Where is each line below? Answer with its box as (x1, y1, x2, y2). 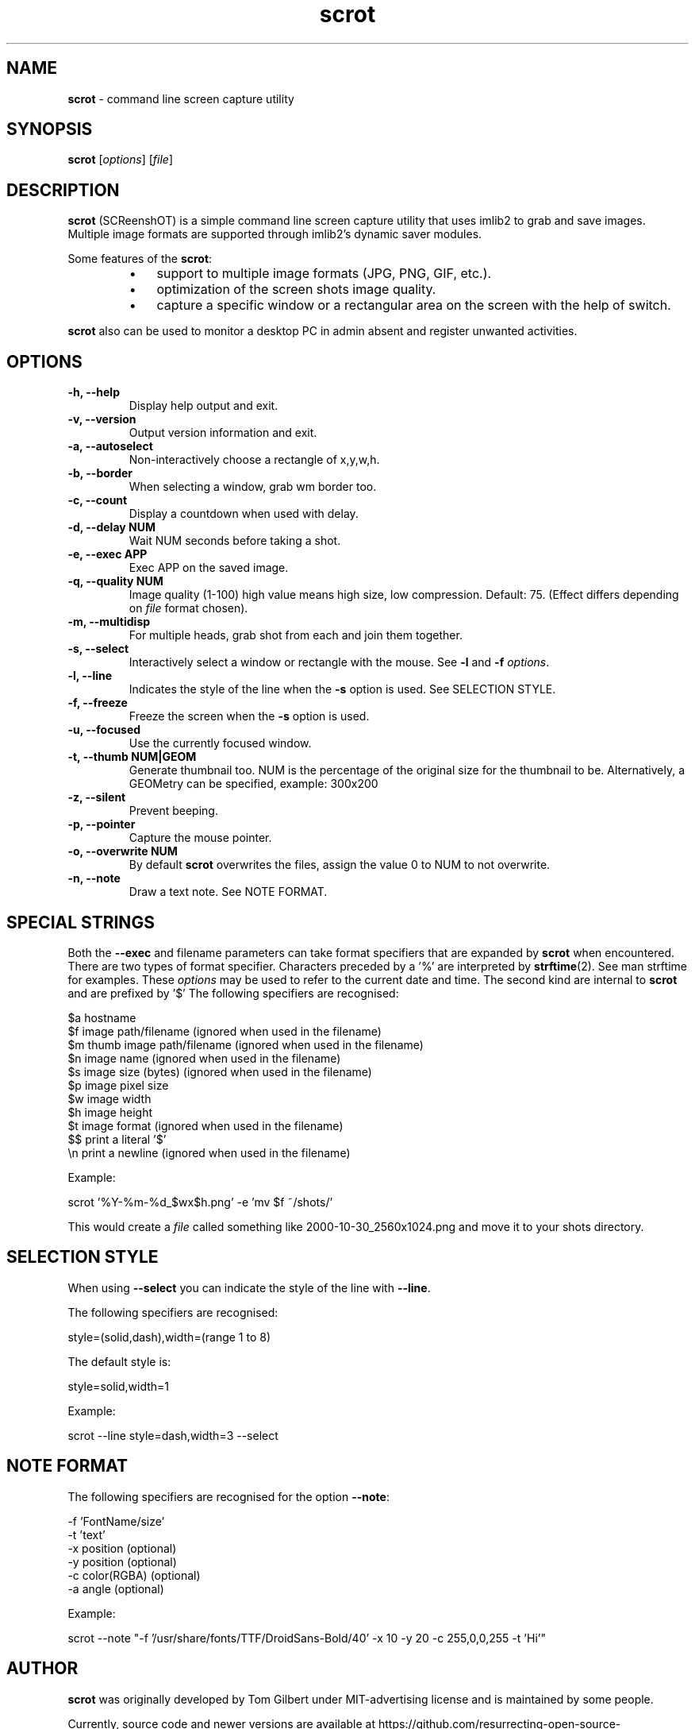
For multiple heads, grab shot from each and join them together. (129, 628, 463, 643)
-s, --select (67, 642, 129, 656)
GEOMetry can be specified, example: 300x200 (129, 777, 378, 791)
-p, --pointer (67, 817, 136, 832)
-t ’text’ (67, 1527, 106, 1542)
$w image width (67, 1091, 152, 1106)
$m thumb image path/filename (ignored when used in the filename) (67, 1037, 424, 1052)
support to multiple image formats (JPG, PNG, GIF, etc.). (156, 265, 492, 282)
